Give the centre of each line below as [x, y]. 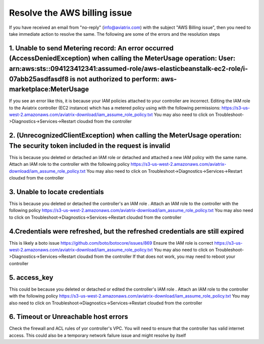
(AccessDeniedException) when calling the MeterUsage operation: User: [122, 58]
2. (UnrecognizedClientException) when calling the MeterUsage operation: [125, 135]
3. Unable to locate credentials [56, 192]
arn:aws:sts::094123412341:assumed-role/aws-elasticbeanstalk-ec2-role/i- [129, 69]
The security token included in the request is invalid [90, 146]
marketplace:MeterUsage [49, 89]
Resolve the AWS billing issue [70, 13]
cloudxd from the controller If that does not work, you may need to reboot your [156, 256]
